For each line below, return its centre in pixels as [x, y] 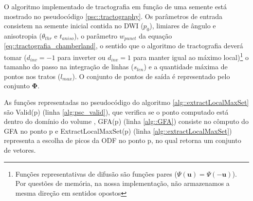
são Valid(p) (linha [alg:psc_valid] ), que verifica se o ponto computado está [116, 111]
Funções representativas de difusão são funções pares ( [96, 173]
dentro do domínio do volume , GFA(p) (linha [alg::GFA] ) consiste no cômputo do [126, 121]
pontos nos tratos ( [32, 76]
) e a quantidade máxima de [186, 67]
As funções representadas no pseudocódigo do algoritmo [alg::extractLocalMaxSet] [126, 102]
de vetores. [20, 150]
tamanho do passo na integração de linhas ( [69, 67]
